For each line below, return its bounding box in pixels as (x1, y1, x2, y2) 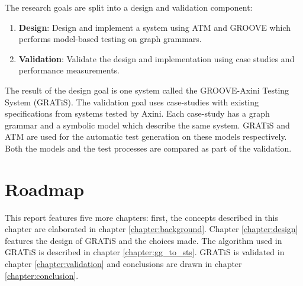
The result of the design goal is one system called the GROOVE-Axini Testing (5, 83, 289, 96)
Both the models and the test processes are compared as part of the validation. (5, 142, 292, 154)
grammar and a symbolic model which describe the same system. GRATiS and (5, 118, 290, 131)
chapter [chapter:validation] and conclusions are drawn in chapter (5, 258, 242, 270)
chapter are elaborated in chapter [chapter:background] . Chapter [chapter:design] (5, 223, 298, 235)
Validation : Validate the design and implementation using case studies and (18, 52, 295, 65)
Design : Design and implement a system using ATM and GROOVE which (18, 21, 291, 33)
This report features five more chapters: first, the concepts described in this (5, 211, 279, 223)
